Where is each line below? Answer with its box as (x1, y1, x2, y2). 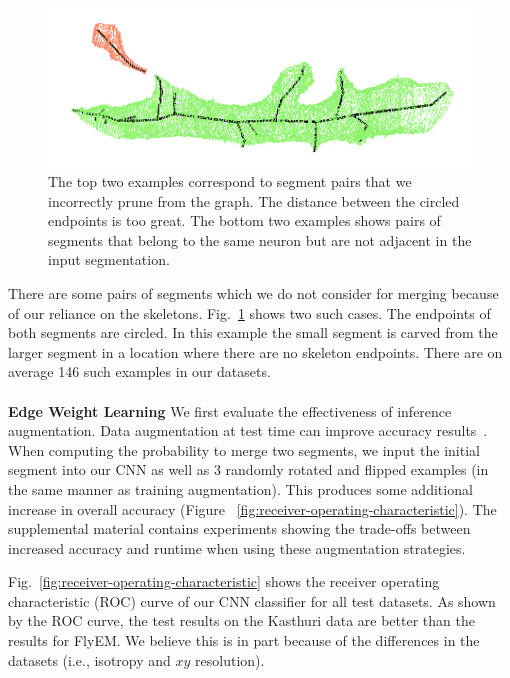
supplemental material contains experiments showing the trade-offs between (8, 518, 471, 539)
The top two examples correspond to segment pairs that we (48, 171, 412, 191)
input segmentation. (48, 249, 170, 270)
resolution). (195, 649, 265, 670)
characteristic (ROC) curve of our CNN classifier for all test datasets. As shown (8, 590, 496, 611)
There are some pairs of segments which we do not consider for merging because (8, 282, 499, 303)
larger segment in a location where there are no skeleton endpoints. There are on (8, 341, 503, 362)
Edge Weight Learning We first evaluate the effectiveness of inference (8, 400, 452, 421)
